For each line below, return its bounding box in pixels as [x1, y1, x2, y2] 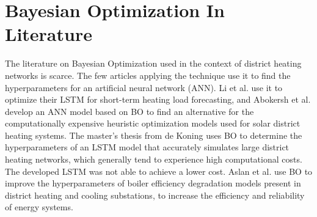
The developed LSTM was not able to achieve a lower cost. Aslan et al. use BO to [5, 164, 313, 177]
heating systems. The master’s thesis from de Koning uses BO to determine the [5, 128, 302, 141]
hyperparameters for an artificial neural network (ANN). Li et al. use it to [5, 81, 283, 94]
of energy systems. [5, 200, 73, 213]
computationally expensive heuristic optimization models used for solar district [5, 117, 301, 130]
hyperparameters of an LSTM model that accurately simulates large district [5, 141, 290, 153]
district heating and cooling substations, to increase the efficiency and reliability [5, 188, 305, 201]
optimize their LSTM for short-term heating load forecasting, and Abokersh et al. [5, 93, 311, 106]
